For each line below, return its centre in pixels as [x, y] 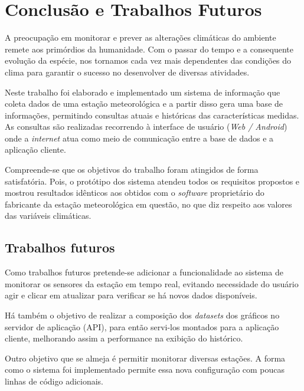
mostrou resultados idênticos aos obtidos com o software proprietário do [135, 193]
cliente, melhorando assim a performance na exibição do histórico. [124, 338]
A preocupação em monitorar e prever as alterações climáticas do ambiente [140, 37]
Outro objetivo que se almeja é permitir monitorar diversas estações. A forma [145, 358]
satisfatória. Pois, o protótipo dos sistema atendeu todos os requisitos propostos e [152, 181]
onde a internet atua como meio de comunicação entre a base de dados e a [139, 138]
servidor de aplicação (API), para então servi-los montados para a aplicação [142, 326]
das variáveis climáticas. [48, 216]
